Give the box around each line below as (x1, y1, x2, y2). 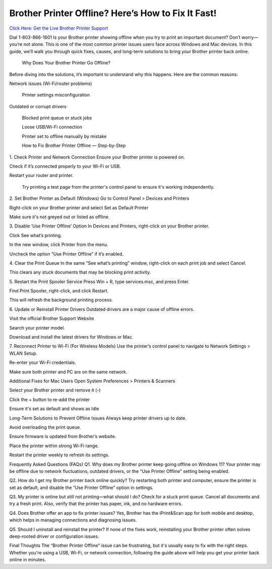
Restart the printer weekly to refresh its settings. (9, 452, 110, 458)
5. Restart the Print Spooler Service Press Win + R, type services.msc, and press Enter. (9, 278, 190, 284)
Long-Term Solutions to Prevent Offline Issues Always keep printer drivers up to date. (9, 415, 186, 421)
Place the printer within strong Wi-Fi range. (9, 443, 99, 449)
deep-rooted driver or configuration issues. (9, 533, 99, 539)
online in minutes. (9, 556, 46, 563)
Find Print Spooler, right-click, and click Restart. (9, 288, 109, 294)
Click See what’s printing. (9, 232, 62, 238)
